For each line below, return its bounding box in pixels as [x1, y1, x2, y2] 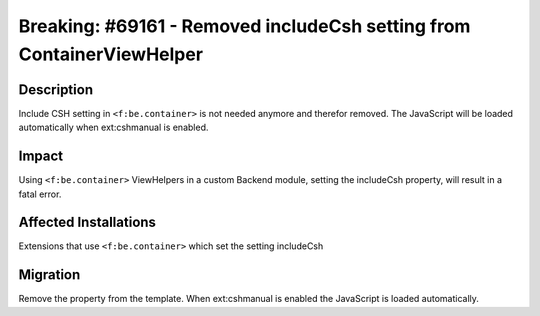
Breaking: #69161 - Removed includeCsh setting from [18, 15, 471, 37]
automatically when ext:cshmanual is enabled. [18, 121, 209, 134]
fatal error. [18, 188, 62, 200]
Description [18, 81, 94, 98]
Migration [18, 266, 81, 284]
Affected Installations [18, 214, 157, 231]
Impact [18, 148, 64, 165]
